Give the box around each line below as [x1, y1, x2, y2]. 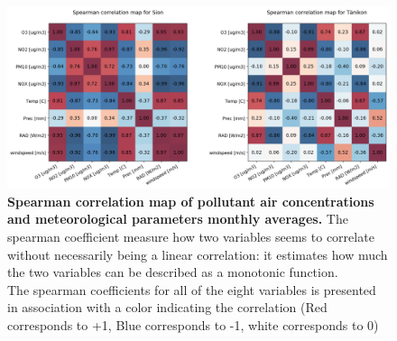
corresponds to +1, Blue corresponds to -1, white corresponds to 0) [7, 315, 379, 334]
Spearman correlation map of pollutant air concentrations [7, 191, 374, 210]
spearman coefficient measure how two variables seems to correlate [7, 227, 374, 246]
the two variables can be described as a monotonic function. [7, 263, 338, 281]
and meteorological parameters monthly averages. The [7, 209, 348, 228]
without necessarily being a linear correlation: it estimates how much [7, 244, 388, 263]
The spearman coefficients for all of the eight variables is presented [7, 280, 376, 299]
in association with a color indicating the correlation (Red [7, 298, 328, 317]
